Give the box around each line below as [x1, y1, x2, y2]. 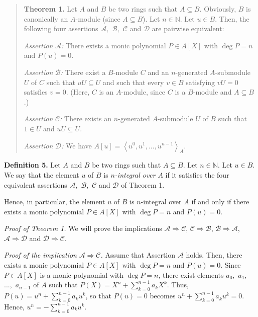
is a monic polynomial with [40, 269, 124, 280]
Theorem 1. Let [24, 4, 77, 14]
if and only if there [191, 196, 249, 207]
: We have [61, 140, 92, 150]
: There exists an [60, 113, 111, 124]
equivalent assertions [4, 179, 67, 190]
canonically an [24, 13, 68, 24]
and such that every [103, 76, 164, 87]
